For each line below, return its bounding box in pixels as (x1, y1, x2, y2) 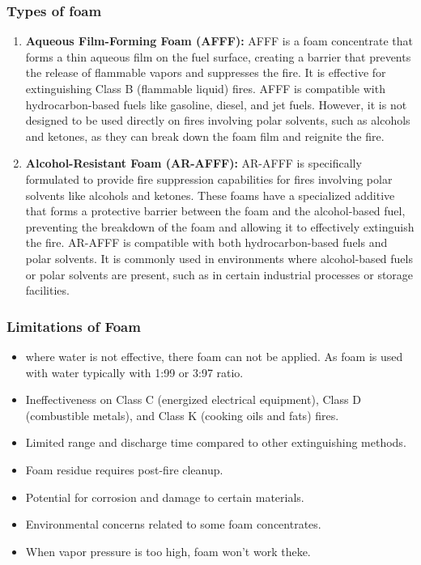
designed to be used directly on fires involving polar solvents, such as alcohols (25, 112, 410, 129)
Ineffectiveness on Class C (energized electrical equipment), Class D (25, 391, 361, 408)
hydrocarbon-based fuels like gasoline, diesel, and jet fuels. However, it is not (25, 96, 407, 113)
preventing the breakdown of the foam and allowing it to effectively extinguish (25, 218, 415, 235)
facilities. (25, 282, 70, 299)
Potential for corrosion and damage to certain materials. (25, 488, 304, 505)
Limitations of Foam (6, 316, 141, 336)
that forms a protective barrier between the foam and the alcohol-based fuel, (25, 202, 406, 219)
